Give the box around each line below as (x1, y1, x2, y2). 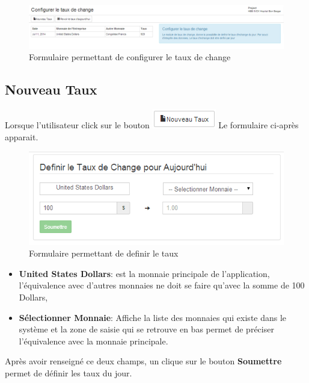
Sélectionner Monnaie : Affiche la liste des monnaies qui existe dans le (19, 311, 287, 323)
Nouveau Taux (5, 80, 97, 99)
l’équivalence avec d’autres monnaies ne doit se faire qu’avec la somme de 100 (19, 279, 305, 291)
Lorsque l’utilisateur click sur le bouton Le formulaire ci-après (5, 119, 299, 131)
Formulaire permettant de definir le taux (29, 247, 179, 260)
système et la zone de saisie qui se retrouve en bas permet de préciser (19, 323, 274, 335)
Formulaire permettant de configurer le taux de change (29, 51, 231, 63)
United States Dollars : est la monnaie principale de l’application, (19, 267, 270, 279)
